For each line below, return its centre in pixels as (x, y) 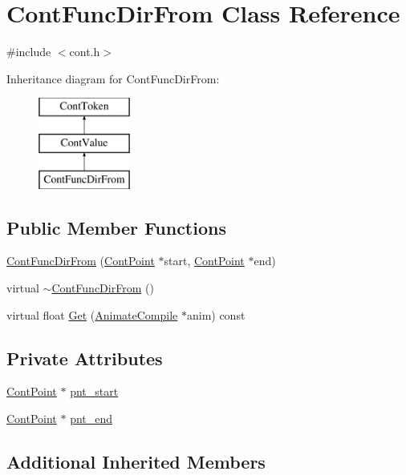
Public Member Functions (116, 227)
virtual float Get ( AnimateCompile (92, 314)
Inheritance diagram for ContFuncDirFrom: (113, 78)
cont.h (85, 52)
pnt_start (94, 391)
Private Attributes (85, 358)
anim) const (216, 314)
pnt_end (91, 419)
